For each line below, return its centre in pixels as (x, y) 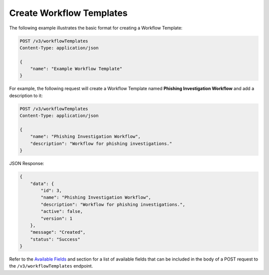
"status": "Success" (55, 239)
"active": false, (62, 212)
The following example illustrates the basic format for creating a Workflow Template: (96, 28)
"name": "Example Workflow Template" (76, 69)
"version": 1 (57, 218)
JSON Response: (27, 164)
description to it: (26, 95)
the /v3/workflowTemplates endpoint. (51, 266)
